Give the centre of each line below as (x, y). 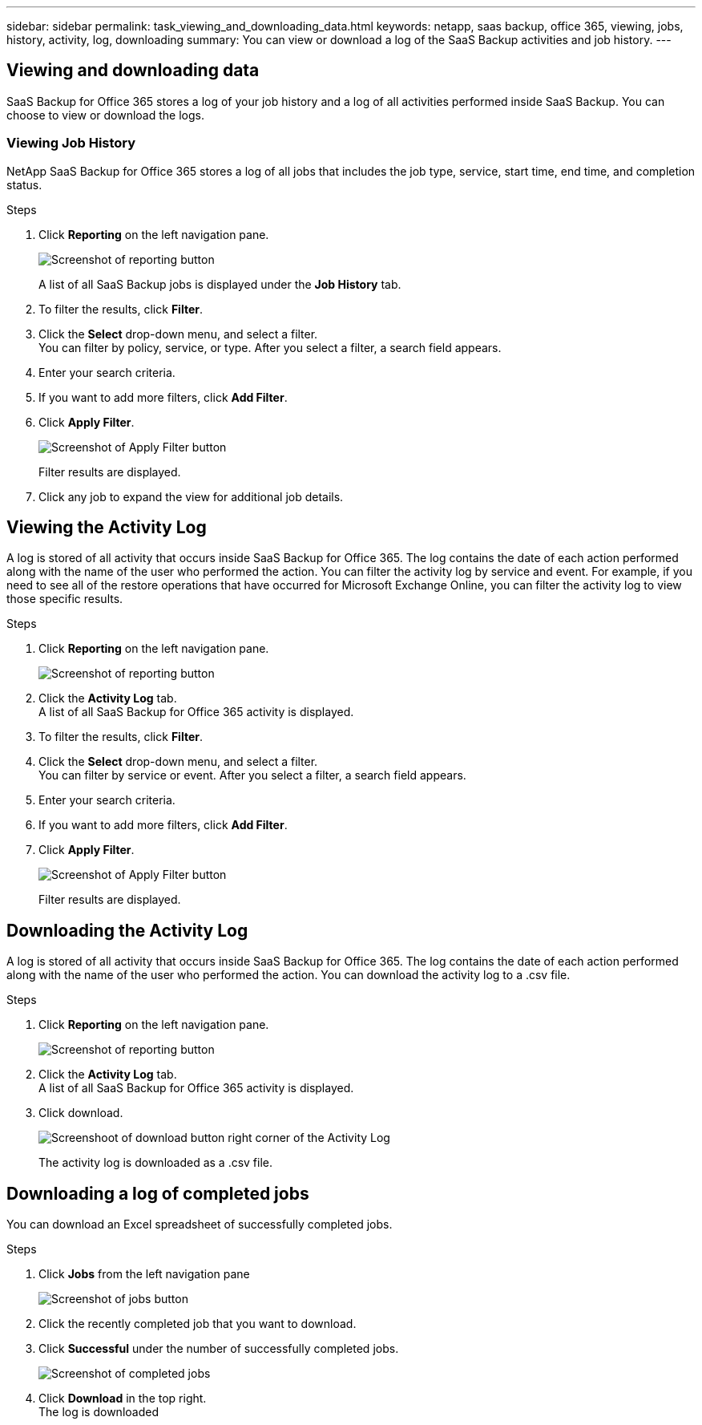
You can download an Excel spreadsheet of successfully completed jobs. (200, 1225)
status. (24, 184)
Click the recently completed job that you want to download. (198, 1324)
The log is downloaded (99, 1412)
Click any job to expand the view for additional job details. (191, 496)
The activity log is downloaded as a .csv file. (156, 1163)
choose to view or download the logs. (105, 115)
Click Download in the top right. (123, 1399)
